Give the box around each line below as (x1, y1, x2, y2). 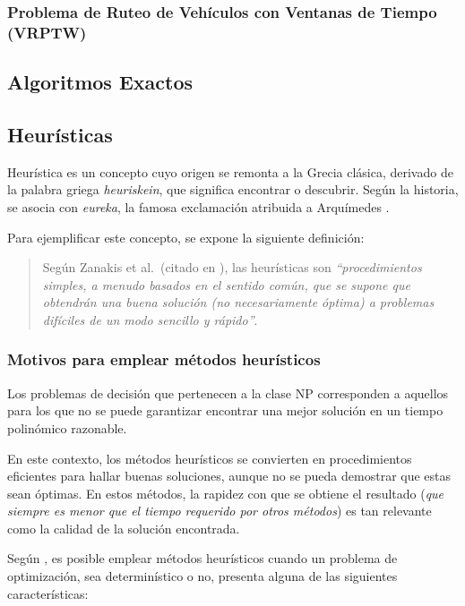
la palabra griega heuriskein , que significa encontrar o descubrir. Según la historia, (7, 180, 459, 199)
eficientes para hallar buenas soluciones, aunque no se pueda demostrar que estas (7, 466, 452, 485)
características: (7, 584, 89, 602)
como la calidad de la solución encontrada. (7, 518, 240, 537)
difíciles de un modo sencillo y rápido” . (42, 310, 258, 329)
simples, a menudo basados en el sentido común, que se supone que (42, 275, 410, 294)
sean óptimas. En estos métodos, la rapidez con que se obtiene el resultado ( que (7, 483, 444, 502)
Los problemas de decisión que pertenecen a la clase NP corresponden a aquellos (7, 383, 449, 402)
